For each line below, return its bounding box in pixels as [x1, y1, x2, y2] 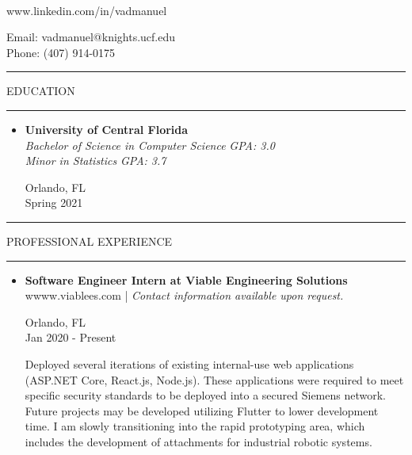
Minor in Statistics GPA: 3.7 [25, 152, 166, 169]
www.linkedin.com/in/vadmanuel [6, 2, 167, 18]
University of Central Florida [25, 120, 189, 137]
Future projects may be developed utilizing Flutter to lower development [25, 402, 379, 419]
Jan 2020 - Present [25, 329, 116, 346]
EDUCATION [6, 82, 75, 99]
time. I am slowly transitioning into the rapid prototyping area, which [25, 418, 365, 434]
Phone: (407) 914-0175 [6, 44, 116, 60]
